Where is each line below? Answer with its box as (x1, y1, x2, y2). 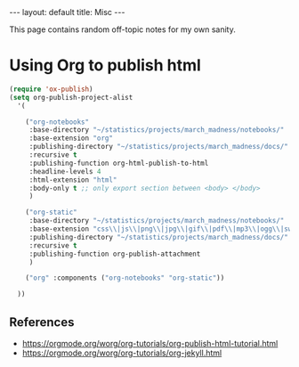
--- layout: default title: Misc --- (9, 7, 125, 17)
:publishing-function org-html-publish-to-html (28, 159, 209, 167)
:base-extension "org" (28, 134, 114, 143)
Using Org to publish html (9, 55, 202, 76)
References (9, 314, 75, 330)
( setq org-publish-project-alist (9, 93, 133, 102)
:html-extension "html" (28, 175, 117, 184)
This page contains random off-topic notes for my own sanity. (9, 24, 236, 35)
